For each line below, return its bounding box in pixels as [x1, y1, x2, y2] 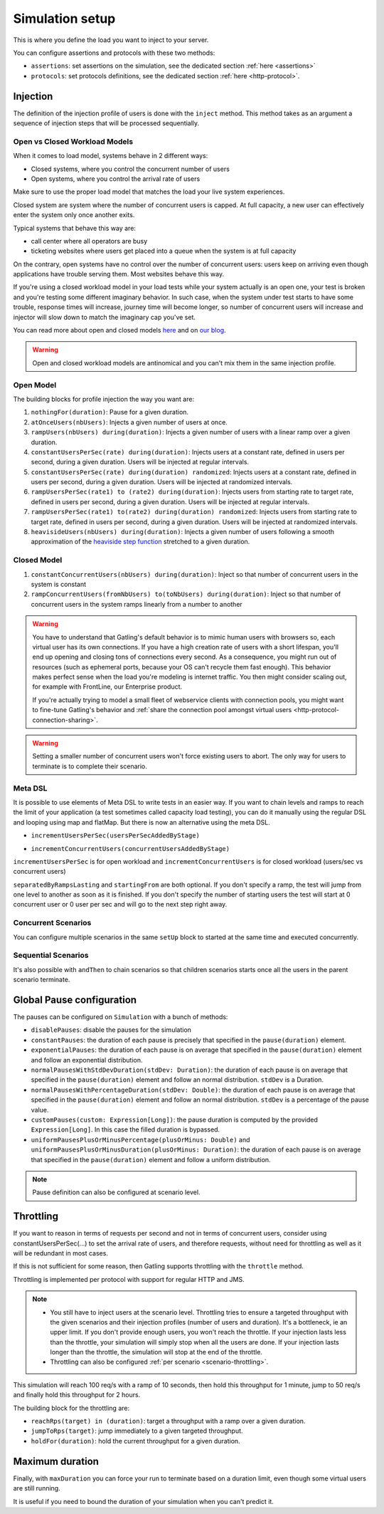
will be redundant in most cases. [13, 1248, 108, 1257]
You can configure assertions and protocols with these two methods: [13, 48, 215, 57]
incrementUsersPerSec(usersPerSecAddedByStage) [31, 832, 201, 840]
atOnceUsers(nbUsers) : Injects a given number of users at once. [31, 417, 228, 427]
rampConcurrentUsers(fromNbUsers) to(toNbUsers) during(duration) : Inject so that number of [31, 590, 341, 598]
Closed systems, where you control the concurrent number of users [31, 165, 230, 173]
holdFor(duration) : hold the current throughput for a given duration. [31, 1436, 241, 1445]
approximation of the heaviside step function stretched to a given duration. [31, 538, 250, 546]
